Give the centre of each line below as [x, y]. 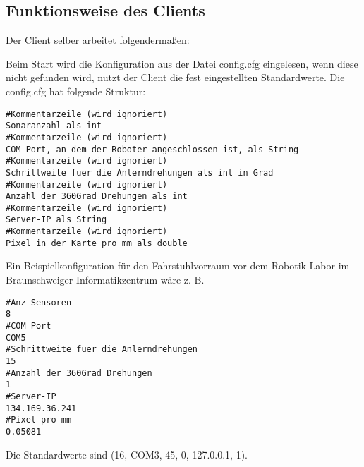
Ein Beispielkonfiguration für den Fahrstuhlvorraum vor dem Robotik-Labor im [178, 266]
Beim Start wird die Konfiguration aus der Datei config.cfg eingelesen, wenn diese [182, 63]
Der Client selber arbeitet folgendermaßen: [98, 40]
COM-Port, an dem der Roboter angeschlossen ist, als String [152, 149]
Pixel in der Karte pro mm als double [97, 243]
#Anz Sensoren [39, 302]
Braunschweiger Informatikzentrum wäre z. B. [105, 280]
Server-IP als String [56, 220]
